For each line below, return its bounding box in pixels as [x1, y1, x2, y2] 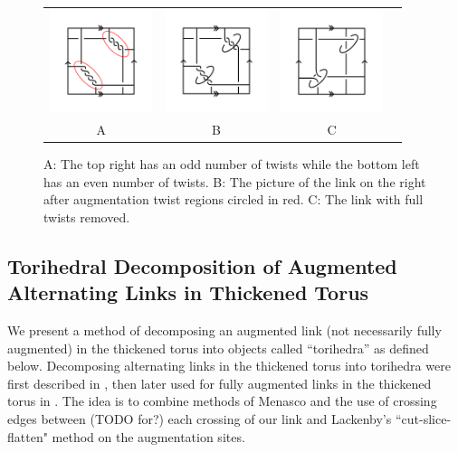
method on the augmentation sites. [52, 427, 245, 446]
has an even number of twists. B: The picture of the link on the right [43, 172, 426, 191]
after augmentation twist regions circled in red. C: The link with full [43, 190, 424, 209]
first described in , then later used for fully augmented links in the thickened [7, 373, 432, 392]
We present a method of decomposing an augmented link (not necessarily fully [7, 321, 442, 340]
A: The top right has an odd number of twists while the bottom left [43, 155, 420, 174]
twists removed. [43, 207, 130, 226]
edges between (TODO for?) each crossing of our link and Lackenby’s [7, 410, 392, 428]
